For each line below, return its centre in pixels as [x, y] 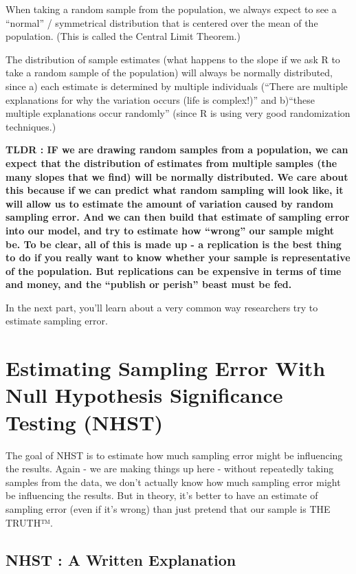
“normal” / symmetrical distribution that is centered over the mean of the [162, 22]
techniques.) [31, 126]
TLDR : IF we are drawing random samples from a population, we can [177, 150]
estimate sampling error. [57, 321]
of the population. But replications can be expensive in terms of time [174, 271]
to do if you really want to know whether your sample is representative [178, 257]
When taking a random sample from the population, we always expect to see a [171, 9]
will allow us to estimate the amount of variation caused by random [169, 203]
